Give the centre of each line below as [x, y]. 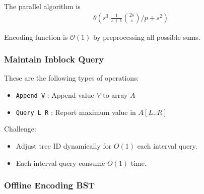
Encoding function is [36, 37]
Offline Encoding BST [50, 185]
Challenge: [20, 129]
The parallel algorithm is [42, 6]
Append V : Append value [55, 95]
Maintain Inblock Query [54, 59]
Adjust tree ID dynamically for [64, 145]
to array [115, 95]
